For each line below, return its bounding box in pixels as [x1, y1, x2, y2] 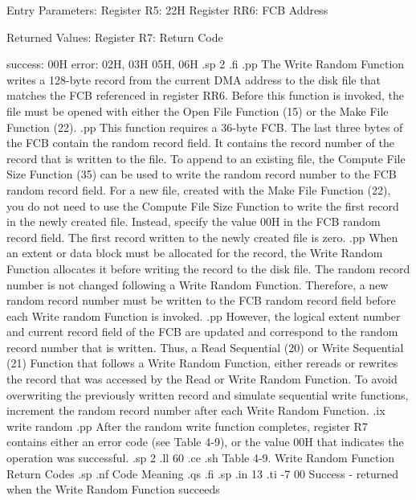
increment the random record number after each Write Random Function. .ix [6, 402, 385, 419]
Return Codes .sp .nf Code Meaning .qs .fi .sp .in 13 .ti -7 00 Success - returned [6, 465, 399, 482]
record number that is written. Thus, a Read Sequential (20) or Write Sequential [6, 338, 404, 355]
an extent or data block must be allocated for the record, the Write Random [6, 244, 383, 261]
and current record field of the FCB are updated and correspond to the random [6, 323, 398, 340]
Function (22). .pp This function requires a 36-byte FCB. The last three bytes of [6, 118, 403, 135]
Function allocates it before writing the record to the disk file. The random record [6, 260, 410, 277]
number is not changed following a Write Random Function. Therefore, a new [6, 276, 389, 293]
